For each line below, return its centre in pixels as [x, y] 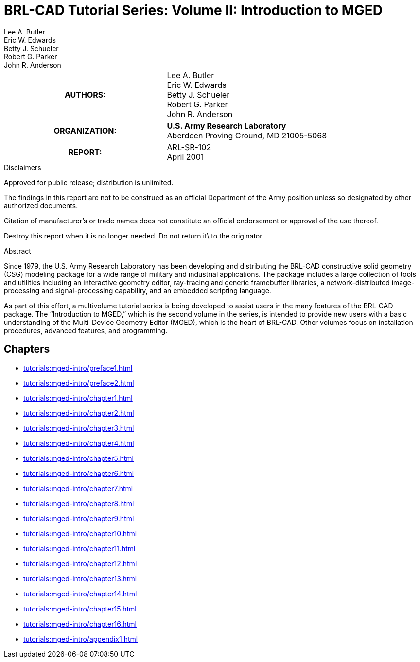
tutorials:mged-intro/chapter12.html [80, 563]
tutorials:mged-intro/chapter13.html [80, 578]
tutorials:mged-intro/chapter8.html [79, 503]
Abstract [17, 251]
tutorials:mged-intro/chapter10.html [80, 533]
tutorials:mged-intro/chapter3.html [79, 428]
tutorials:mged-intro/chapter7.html [78, 488]
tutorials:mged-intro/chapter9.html [79, 518]
